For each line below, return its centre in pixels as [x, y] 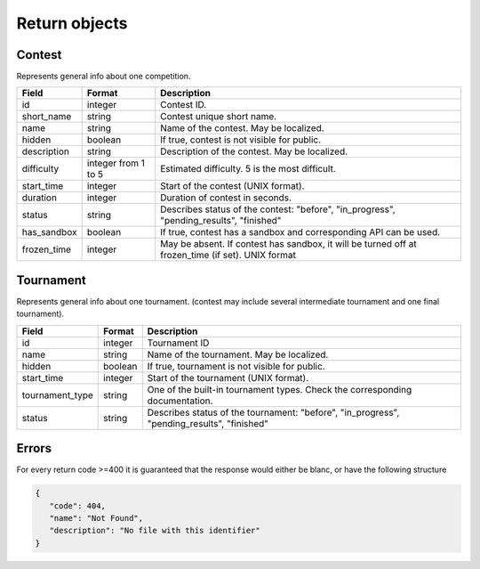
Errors [34, 448]
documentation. [180, 401]
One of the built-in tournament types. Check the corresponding [280, 389]
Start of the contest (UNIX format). [232, 186]
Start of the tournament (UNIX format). [228, 378]
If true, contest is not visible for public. [241, 140]
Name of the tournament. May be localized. [238, 354]
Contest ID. [184, 105]
